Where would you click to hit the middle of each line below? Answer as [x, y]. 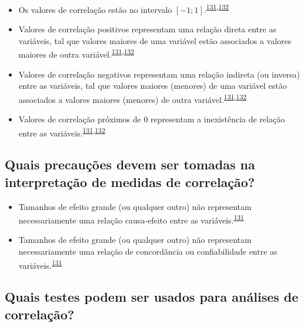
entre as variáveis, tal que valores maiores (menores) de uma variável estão [153, 86]
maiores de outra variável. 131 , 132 [76, 54]
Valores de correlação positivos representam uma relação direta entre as [147, 29]
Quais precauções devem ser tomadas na [130, 164]
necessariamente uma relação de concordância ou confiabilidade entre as [148, 251]
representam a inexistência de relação [218, 119]
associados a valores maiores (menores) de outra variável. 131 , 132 [133, 98]
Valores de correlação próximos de [80, 119]
